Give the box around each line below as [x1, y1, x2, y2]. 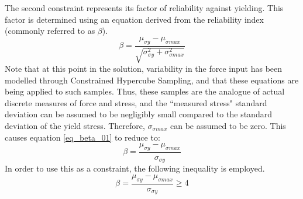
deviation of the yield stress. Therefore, [5, 119, 145, 131]
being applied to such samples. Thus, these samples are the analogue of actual [5, 85, 285, 97]
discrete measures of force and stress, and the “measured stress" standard [5, 96, 267, 109]
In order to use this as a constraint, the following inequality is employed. [5, 162, 265, 174]
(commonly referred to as [5, 25, 95, 37]
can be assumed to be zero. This [170, 119, 286, 131]
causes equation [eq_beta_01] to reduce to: [5, 131, 160, 143]
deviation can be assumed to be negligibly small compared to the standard [5, 108, 272, 120]
